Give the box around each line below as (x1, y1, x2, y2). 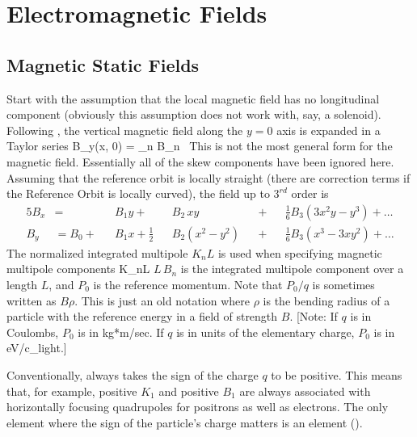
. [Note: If (289, 308, 338, 325)
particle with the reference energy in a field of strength (6, 308, 278, 325)
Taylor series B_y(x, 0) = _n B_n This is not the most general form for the (6, 137, 393, 154)
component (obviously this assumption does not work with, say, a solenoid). (6, 106, 381, 123)
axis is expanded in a (276, 121, 381, 138)
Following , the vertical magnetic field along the (6, 121, 243, 138)
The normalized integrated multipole (6, 244, 188, 261)
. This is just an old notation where (74, 292, 251, 309)
